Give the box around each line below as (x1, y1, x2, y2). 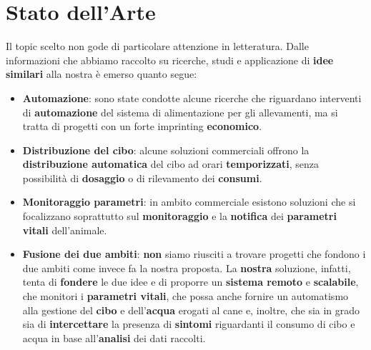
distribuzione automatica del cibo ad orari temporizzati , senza (22, 156, 320, 171)
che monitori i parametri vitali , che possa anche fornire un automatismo (22, 289, 349, 304)
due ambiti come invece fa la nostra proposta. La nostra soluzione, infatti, (22, 260, 351, 275)
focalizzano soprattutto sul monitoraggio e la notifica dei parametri (22, 209, 337, 224)
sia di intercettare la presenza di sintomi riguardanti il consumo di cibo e (22, 316, 355, 331)
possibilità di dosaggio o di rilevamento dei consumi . (22, 170, 262, 185)
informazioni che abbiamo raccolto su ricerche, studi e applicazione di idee (6, 52, 334, 67)
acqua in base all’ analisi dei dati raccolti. (22, 330, 206, 345)
